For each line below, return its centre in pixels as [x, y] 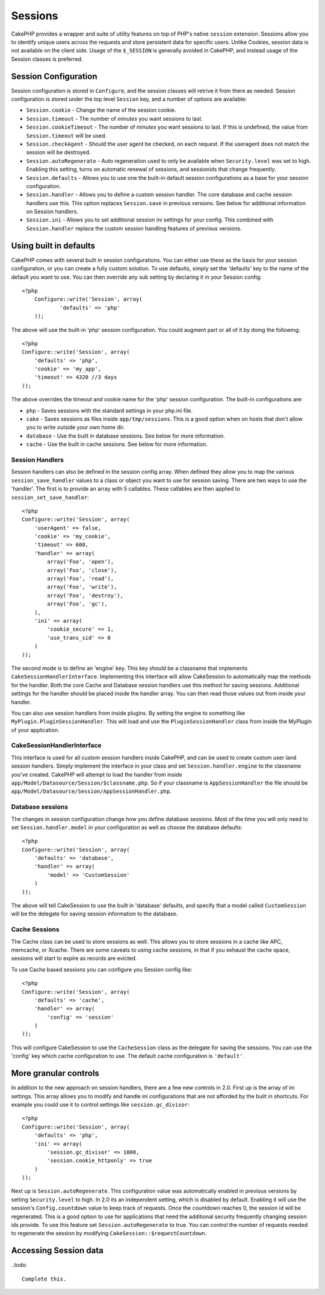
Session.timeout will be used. [67, 135]
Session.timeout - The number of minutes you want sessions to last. [114, 118]
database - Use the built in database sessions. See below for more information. [125, 436]
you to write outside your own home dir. [76, 427]
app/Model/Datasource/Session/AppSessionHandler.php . [91, 791]
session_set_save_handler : [50, 497]
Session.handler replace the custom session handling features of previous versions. [134, 228]
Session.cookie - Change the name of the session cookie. [101, 110]
